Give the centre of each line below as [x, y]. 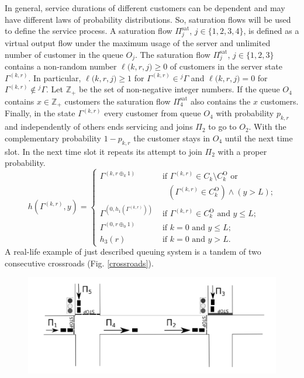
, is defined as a [271, 31]
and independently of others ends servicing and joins [99, 126]
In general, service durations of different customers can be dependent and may [145, 8]
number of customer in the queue [64, 54]
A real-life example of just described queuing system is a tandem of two [133, 252]
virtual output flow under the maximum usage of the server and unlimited [138, 42]
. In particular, [55, 77]
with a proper [242, 151]
